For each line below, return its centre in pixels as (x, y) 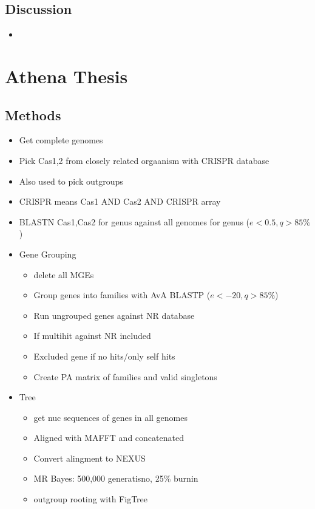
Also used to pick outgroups (71, 181)
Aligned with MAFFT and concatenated (109, 438)
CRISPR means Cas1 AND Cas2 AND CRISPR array (120, 201)
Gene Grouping (48, 254)
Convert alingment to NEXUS (90, 458)
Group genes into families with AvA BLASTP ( (122, 295)
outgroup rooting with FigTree (90, 499)
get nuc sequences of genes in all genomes (111, 417)
